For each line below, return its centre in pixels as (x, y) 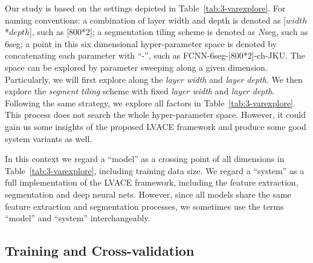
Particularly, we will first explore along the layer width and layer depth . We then (154, 79)
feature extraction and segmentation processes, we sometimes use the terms (144, 206)
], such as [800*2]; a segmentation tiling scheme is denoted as (143, 32)
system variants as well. (49, 138)
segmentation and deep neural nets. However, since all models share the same (148, 194)
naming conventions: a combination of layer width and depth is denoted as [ (146, 20)
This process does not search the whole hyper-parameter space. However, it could (156, 115)
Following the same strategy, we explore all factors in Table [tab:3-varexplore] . (150, 102)
